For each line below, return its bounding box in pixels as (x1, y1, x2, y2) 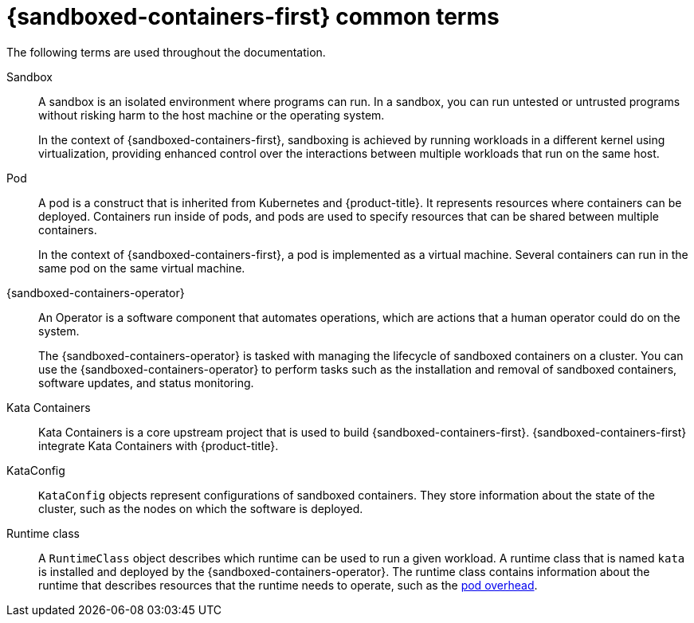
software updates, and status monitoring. (38, 375, 254, 390)
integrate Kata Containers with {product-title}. (38, 438, 279, 453)
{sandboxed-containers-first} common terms (6, 3, 500, 30)
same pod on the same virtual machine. (38, 261, 245, 275)
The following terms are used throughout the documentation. (6, 45, 326, 59)
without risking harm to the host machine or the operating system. (38, 108, 385, 122)
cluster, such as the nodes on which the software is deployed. (38, 501, 363, 515)
